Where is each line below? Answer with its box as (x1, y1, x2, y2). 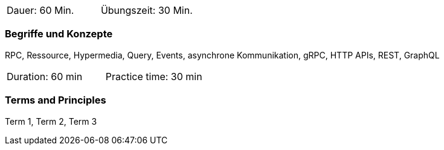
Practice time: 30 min (105, 70, 202, 83)
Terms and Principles (5, 94, 106, 107)
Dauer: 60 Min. (7, 4, 74, 16)
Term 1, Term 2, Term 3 (5, 116, 97, 127)
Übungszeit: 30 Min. (100, 4, 193, 16)
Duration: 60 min (7, 70, 83, 83)
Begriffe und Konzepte (5, 28, 113, 40)
